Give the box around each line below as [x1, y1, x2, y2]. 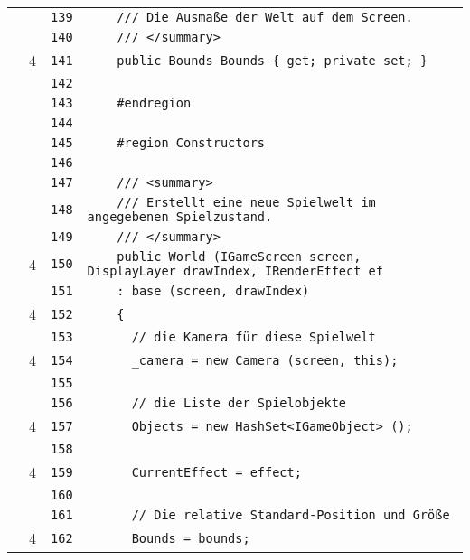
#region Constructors [117, 135, 266, 150]
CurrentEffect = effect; [131, 464, 302, 480]
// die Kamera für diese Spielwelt [131, 330, 376, 344]
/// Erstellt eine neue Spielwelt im [117, 195, 376, 210]
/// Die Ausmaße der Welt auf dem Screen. [117, 10, 413, 24]
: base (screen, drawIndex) [117, 284, 310, 298]
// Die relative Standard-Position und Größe [131, 508, 450, 522]
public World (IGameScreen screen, [117, 249, 362, 264]
